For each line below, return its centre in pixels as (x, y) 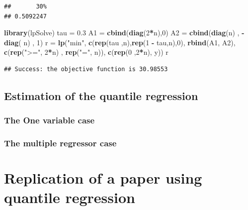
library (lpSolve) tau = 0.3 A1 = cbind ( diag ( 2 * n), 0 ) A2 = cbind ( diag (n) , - (124, 33)
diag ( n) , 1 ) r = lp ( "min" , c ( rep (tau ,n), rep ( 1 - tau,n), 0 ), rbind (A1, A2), (120, 42)
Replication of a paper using (103, 178)
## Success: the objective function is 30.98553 (86, 69)
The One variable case (49, 120)
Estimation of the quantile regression (101, 95)
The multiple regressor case (60, 143)
